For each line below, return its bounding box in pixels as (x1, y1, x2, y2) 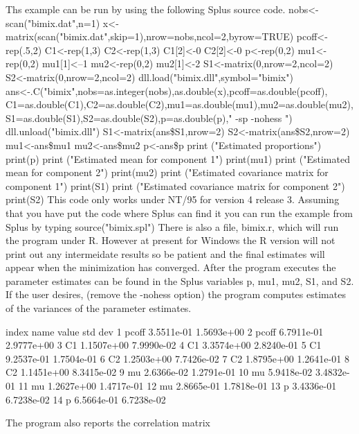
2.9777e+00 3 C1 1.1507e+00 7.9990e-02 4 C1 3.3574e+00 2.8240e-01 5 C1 (6, 338, 322, 352)
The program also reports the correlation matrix (6, 415, 210, 430)
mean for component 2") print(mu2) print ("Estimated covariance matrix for (6, 165, 329, 180)
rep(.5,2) (6, 42, 42, 57)
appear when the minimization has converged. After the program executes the (6, 260, 336, 275)
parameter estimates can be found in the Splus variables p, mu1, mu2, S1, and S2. (6, 273, 354, 288)
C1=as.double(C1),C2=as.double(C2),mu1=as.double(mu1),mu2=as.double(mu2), (6, 97, 353, 112)
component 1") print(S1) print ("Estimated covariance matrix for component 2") (6, 178, 345, 193)
